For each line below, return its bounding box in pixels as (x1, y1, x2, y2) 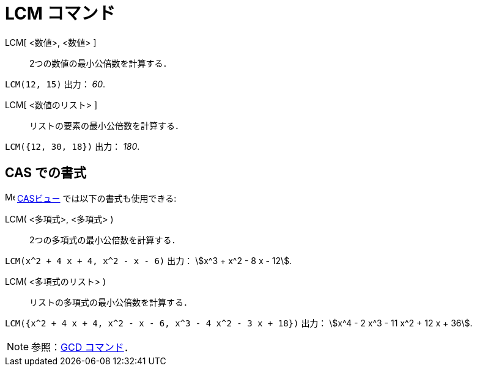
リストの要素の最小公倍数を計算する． (29, 120, 183, 131)
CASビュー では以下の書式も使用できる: (17, 193, 177, 204)
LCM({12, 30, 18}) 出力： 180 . (5, 141, 140, 152)
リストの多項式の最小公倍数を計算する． (29, 296, 192, 307)
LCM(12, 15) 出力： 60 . (5, 78, 106, 89)
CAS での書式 (5, 165, 87, 181)
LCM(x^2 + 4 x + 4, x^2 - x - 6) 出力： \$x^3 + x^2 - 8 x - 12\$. (5, 255, 292, 266)
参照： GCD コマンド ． (31, 340, 134, 353)
